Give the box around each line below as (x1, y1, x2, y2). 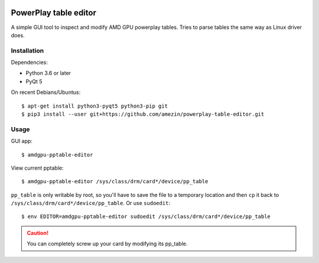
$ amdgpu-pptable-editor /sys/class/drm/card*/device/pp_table (21, 178, 209, 185)
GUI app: (11, 138, 32, 145)
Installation (11, 46, 44, 54)
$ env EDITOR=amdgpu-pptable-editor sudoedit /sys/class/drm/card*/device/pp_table (21, 213, 271, 220)
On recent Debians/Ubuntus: (11, 89, 81, 96)
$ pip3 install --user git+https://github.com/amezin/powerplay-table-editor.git (21, 111, 265, 118)
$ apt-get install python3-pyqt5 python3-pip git (21, 102, 168, 109)
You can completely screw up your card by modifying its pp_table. (27, 240, 188, 248)
